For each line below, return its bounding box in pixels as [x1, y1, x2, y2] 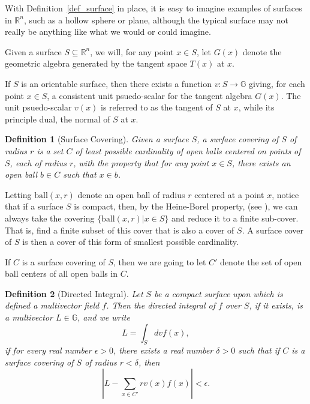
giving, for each [249, 77, 305, 89]
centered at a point [194, 188, 264, 200]
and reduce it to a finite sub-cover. [171, 211, 299, 224]
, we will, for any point [90, 45, 174, 58]
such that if [238, 344, 280, 357]
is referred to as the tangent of [101, 101, 213, 113]
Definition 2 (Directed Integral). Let [5, 287, 143, 300]
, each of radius [10, 156, 67, 169]
